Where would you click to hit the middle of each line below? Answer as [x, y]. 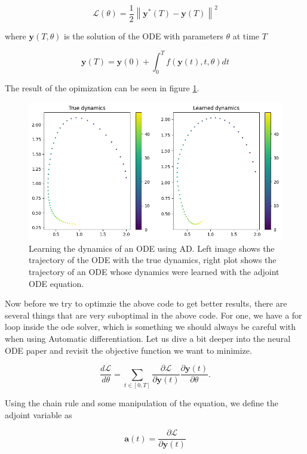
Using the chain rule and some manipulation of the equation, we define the [142, 402]
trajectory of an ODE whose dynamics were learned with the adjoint [154, 271]
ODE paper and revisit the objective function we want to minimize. [128, 350]
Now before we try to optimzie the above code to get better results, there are [146, 303]
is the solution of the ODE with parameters [144, 36]
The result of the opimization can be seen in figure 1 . [102, 87]
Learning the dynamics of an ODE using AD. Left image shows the [152, 248]
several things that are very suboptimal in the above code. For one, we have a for [153, 315]
